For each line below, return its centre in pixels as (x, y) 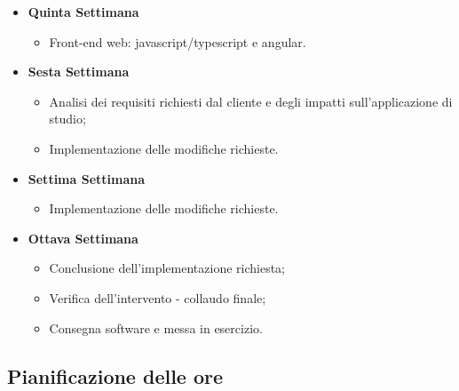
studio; (67, 119)
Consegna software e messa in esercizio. (156, 327)
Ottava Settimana (83, 238)
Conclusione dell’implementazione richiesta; (167, 268)
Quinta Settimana (83, 12)
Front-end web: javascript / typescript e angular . (178, 41)
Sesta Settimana (79, 72)
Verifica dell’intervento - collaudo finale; (158, 297)
